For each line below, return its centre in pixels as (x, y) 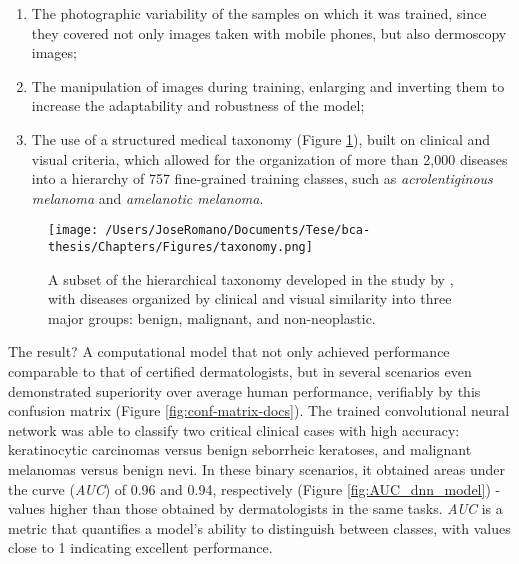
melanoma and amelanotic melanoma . (147, 197)
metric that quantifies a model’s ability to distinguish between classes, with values (259, 527)
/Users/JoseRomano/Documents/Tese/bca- (238, 230)
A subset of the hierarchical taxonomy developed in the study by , (251, 278)
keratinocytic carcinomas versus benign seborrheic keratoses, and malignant (240, 449)
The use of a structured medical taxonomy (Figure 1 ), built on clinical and (261, 138)
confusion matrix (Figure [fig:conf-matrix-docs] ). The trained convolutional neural (259, 410)
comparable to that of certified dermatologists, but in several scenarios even (240, 371)
